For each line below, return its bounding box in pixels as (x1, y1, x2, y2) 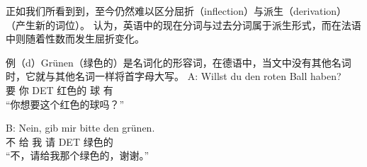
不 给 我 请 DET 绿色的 (6, 134, 113, 149)
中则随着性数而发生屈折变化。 (6, 31, 145, 46)
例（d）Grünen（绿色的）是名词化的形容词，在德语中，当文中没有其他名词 (6, 54, 351, 69)
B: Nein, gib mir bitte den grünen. (6, 120, 155, 135)
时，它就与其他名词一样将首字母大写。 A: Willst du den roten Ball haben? (6, 69, 341, 83)
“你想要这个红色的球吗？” (6, 96, 125, 111)
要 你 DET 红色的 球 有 (6, 82, 113, 97)
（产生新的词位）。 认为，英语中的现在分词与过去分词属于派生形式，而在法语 (6, 17, 361, 32)
